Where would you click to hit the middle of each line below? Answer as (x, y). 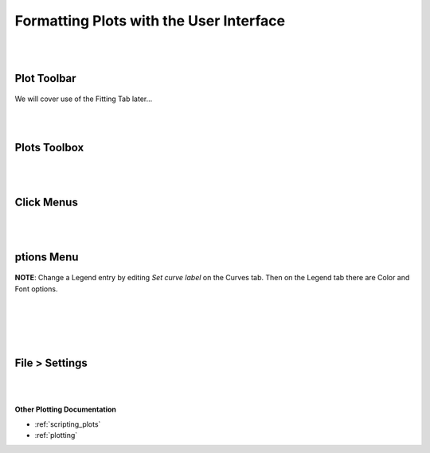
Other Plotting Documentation (66, 409)
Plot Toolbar (45, 78)
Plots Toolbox (49, 147)
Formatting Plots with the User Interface (150, 21)
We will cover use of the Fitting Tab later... (84, 99)
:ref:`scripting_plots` (68, 424)
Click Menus (47, 202)
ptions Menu (47, 257)
